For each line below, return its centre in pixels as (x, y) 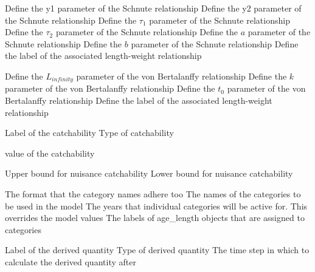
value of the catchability (50, 153)
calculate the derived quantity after (71, 261)
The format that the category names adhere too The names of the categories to (153, 193)
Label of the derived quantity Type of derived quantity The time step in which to (157, 250)
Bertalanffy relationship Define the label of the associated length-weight (139, 100)
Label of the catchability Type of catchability (89, 133)
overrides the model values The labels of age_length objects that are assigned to (155, 218)
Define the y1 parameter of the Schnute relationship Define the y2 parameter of (153, 8)
